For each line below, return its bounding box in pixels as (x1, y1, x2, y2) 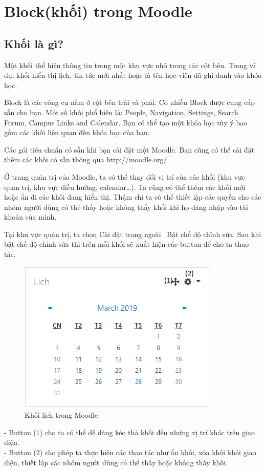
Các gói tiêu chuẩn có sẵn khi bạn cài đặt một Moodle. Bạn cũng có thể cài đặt (4, 144, 255, 155)
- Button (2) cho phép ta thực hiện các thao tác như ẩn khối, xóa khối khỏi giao (4, 447, 256, 458)
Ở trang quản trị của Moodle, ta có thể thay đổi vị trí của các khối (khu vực (4, 171, 246, 182)
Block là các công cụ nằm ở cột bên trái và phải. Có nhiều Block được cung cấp (4, 97, 255, 108)
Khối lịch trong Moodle (25, 410, 98, 420)
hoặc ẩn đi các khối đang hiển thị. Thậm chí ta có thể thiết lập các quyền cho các (4, 191, 261, 202)
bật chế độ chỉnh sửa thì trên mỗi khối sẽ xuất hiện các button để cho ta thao (4, 239, 249, 249)
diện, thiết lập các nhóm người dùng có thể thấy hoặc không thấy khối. (4, 457, 228, 467)
